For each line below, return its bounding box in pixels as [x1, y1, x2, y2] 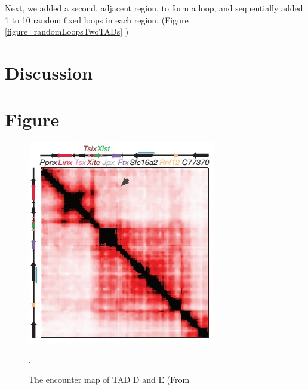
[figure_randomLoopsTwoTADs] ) [5, 25, 129, 38]
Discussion [5, 60, 93, 84]
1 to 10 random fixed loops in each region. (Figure [5, 13, 189, 26]
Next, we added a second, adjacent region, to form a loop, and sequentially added [5, 2, 303, 14]
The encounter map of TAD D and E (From [29, 373, 190, 386]
